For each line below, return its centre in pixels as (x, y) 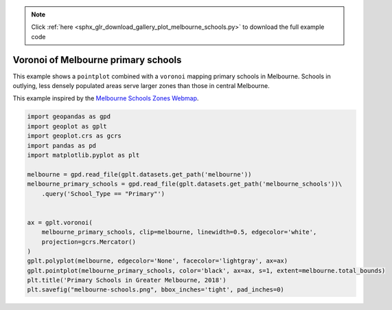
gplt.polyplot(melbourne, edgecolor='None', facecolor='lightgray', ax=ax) (158, 261)
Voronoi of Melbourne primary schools (97, 59)
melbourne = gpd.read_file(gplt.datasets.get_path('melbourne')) (139, 174)
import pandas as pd (61, 145)
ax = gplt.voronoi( (60, 222)
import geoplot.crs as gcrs (74, 136)
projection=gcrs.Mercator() (89, 242)
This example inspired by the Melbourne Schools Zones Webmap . (106, 98)
